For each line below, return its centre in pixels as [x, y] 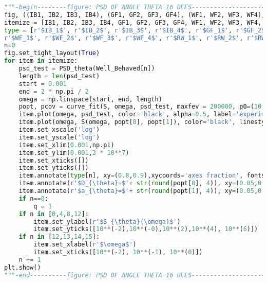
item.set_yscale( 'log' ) [59, 137]
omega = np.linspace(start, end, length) [90, 99]
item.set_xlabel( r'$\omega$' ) [85, 245]
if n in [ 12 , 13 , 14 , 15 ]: [59, 237]
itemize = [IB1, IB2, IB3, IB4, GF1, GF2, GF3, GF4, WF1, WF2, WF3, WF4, [133, 22]
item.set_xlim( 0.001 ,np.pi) [66, 145]
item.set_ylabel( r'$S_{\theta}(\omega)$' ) [107, 222]
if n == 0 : [33, 198]
